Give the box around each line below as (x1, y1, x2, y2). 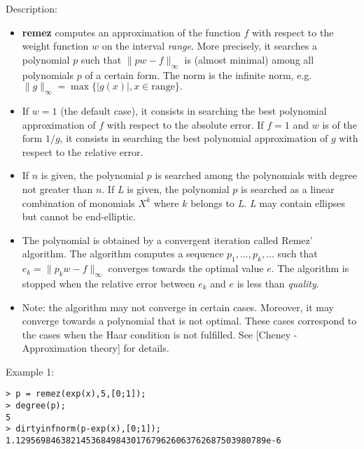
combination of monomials (22, 195, 135, 210)
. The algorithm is (271, 261, 349, 276)
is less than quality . (237, 276, 319, 290)
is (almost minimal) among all (184, 52, 314, 66)
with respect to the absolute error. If (106, 117, 264, 131)
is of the (322, 117, 357, 131)
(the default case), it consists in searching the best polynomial (60, 103, 327, 117)
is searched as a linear (240, 181, 335, 196)
